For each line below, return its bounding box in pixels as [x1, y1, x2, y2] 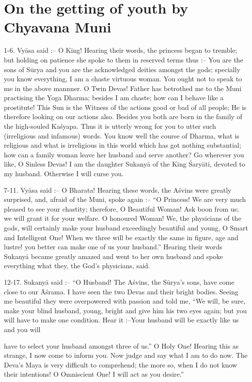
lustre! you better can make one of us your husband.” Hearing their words [4, 242, 222, 252]
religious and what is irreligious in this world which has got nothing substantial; [4, 140, 241, 150]
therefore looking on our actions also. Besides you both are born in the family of [4, 111, 242, 122]
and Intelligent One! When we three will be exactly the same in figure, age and [4, 232, 238, 242]
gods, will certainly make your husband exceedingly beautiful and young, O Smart [4, 223, 248, 232]
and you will [4, 324, 41, 334]
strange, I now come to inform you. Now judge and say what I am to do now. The [4, 350, 248, 360]
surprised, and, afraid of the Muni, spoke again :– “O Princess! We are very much [4, 194, 246, 204]
